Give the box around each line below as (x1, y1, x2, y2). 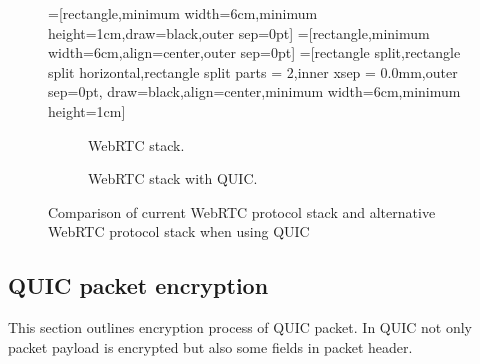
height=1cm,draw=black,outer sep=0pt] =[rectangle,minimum (48, 22, 430, 43)
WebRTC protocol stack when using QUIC (48, 221, 310, 242)
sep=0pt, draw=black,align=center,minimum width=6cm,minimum (48, 81, 461, 102)
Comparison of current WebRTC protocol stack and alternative (48, 201, 436, 222)
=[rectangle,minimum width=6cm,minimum (48, 3, 318, 23)
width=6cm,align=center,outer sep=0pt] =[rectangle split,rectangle (48, 42, 461, 63)
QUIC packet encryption (8, 270, 269, 301)
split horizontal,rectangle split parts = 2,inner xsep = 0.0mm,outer (48, 61, 458, 82)
